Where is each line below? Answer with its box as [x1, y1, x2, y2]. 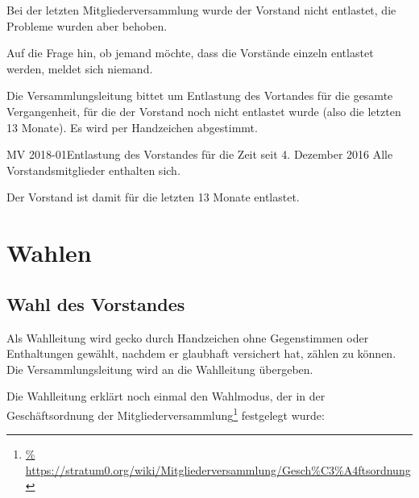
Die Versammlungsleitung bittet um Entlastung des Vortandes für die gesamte [6, 87, 393, 104]
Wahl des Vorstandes [6, 291, 185, 316]
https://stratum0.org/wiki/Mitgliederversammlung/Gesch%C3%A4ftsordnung [25, 461, 411, 478]
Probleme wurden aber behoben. [6, 17, 168, 34]
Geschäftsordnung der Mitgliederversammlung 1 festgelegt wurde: [6, 404, 325, 423]
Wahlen [6, 236, 92, 269]
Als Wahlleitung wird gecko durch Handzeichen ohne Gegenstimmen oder [6, 329, 369, 346]
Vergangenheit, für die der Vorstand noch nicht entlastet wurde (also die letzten [6, 102, 401, 119]
